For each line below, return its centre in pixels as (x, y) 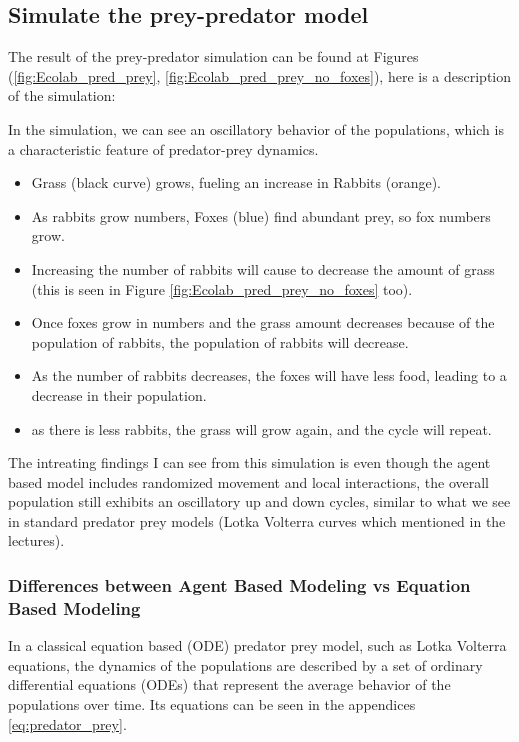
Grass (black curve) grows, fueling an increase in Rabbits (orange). (236, 182)
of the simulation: (62, 95)
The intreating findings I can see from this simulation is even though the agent (249, 462)
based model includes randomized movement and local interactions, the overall (248, 481)
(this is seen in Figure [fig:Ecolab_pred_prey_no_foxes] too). (222, 288)
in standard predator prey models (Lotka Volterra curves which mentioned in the (257, 520)
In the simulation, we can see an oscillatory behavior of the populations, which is (256, 128)
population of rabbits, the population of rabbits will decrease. (220, 341)
